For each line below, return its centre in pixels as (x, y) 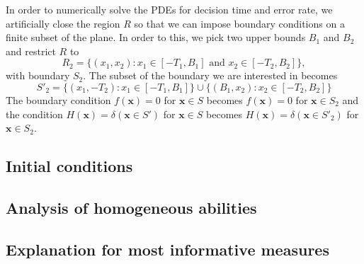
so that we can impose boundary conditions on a (239, 23)
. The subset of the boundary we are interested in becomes (210, 75)
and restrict (31, 51)
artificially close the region (63, 23)
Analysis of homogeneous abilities (131, 207)
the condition (34, 114)
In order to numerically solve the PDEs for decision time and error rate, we (169, 9)
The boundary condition (58, 99)
